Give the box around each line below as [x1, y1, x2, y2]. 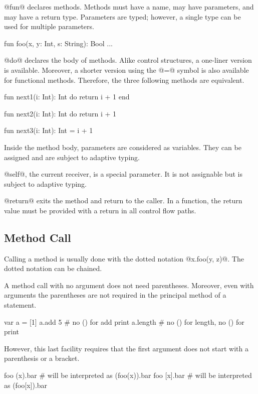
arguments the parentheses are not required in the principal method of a [4, 290, 226, 300]
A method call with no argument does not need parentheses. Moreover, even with [4, 280, 254, 290]
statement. [4, 300, 37, 310]
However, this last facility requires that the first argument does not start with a [4, 343, 248, 353]
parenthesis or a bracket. [4, 353, 80, 363]
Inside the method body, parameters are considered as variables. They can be [4, 142, 241, 152]
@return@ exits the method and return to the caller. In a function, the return [4, 195, 242, 206]
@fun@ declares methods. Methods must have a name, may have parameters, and [4, 2, 254, 12]
